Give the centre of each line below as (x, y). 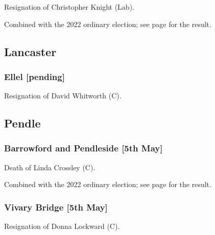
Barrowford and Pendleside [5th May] (83, 148)
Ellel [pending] (34, 76)
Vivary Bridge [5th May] (56, 207)
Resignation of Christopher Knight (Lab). (69, 7)
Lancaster (30, 51)
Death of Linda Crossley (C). (50, 167)
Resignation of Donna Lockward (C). (62, 226)
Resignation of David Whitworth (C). (63, 96)
